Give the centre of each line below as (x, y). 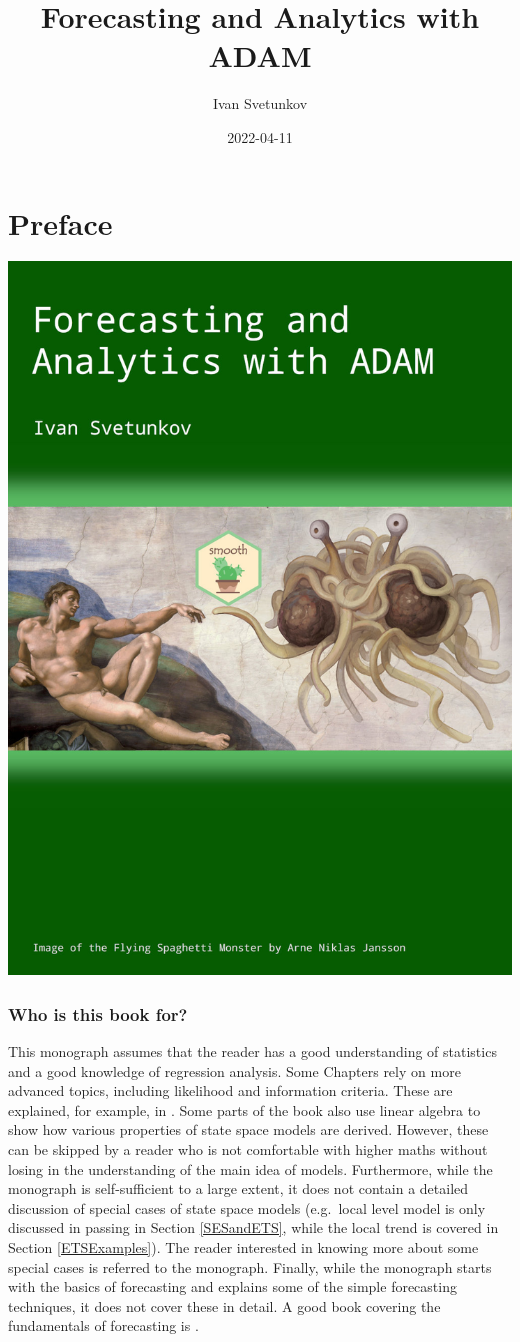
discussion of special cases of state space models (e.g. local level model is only (247, 1207)
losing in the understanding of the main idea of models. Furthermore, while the (250, 1168)
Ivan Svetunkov (260, 103)
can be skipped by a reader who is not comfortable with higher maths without (248, 1149)
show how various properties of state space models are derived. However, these (248, 1129)
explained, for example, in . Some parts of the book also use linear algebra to (244, 1109)
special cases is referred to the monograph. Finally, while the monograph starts (250, 1266)
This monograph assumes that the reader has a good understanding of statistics (252, 1051)
